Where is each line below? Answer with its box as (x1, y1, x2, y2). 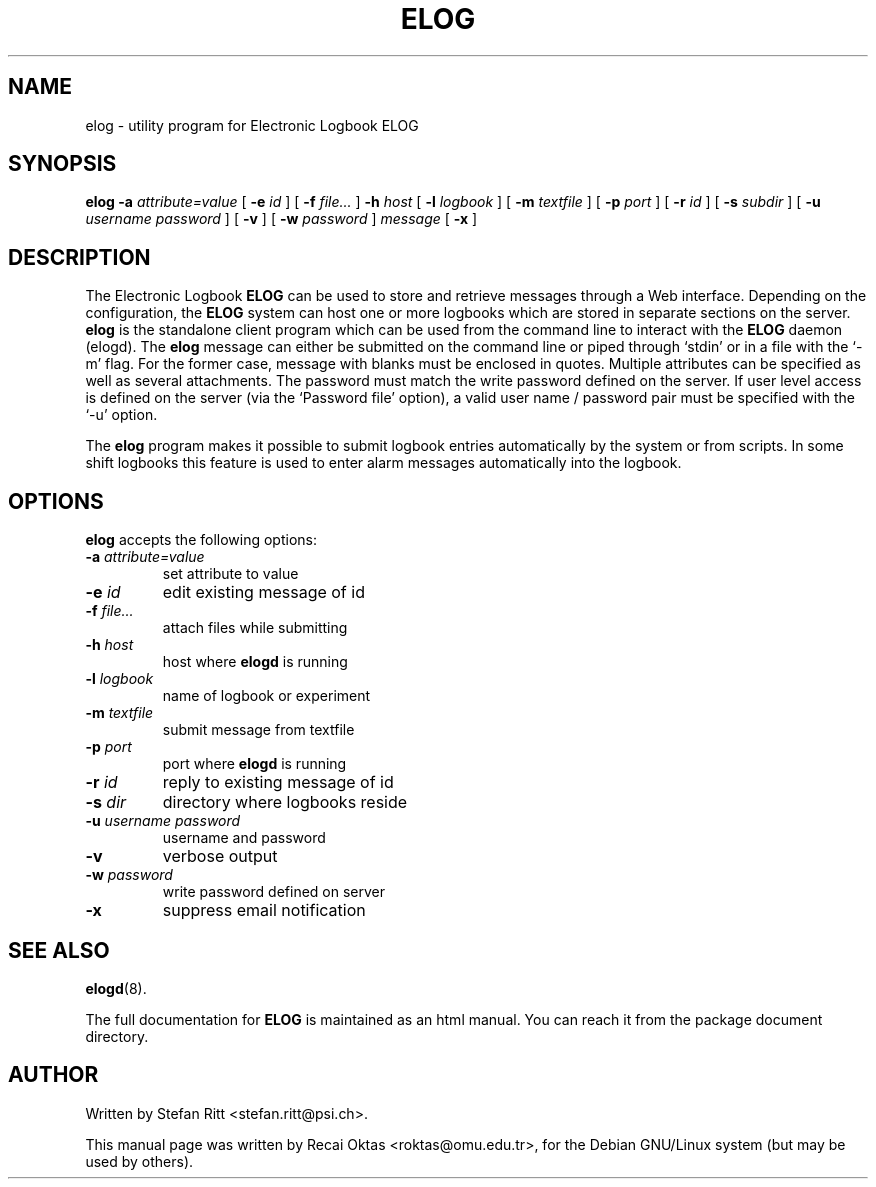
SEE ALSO (8, 937, 110, 963)
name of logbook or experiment (162, 687, 371, 705)
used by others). (85, 1152, 194, 1170)
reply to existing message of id (162, 772, 394, 793)
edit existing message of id (162, 582, 365, 603)
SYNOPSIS (8, 151, 117, 177)
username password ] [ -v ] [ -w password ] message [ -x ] (85, 210, 478, 228)
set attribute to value (162, 565, 299, 583)
